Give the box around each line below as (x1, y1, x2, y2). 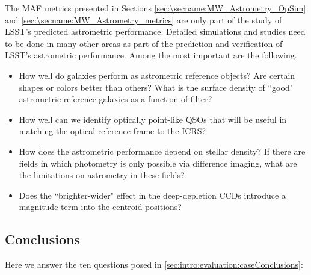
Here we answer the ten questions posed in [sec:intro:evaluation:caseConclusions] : (5, 258, 303, 271)
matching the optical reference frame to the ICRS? (19, 125, 206, 137)
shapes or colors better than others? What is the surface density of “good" (19, 81, 293, 93)
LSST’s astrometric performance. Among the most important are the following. (5, 49, 297, 61)
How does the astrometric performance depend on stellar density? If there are (19, 144, 306, 157)
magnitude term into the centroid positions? (19, 200, 182, 213)
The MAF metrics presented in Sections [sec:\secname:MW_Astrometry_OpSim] (5, 2, 306, 14)
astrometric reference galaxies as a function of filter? (19, 93, 212, 105)
